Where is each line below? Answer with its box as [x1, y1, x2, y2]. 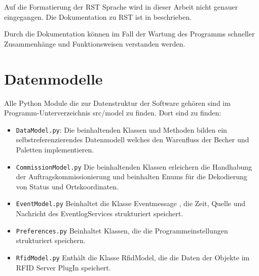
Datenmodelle [4, 68, 103, 89]
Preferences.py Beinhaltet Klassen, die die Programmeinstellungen [16, 225, 228, 235]
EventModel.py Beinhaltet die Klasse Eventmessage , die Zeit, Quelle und [16, 198, 246, 209]
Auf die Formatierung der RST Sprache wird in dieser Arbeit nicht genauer [4, 2, 238, 12]
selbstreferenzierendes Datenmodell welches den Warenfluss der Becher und [16, 134, 249, 145]
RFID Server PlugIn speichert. [16, 262, 111, 272]
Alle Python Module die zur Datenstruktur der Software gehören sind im [4, 97, 231, 108]
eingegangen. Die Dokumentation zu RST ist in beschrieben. [4, 11, 192, 22]
